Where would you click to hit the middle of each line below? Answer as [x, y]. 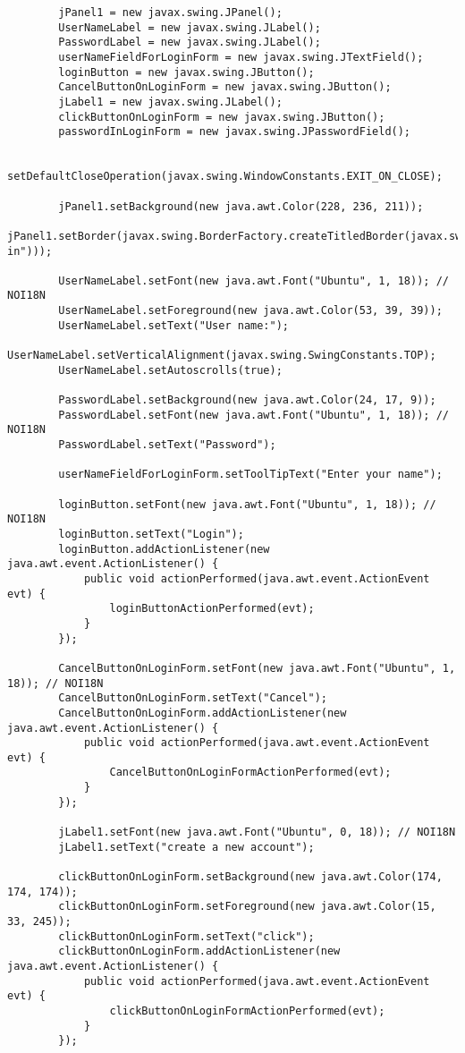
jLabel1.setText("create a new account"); [186, 847]
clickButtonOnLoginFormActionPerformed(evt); [247, 1011]
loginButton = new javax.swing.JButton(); [186, 72]
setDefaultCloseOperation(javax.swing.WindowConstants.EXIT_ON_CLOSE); [225, 177]
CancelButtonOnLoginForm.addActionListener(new [203, 713]
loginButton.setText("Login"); [151, 534]
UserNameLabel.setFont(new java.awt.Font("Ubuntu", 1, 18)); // [254, 280]
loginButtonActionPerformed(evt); [212, 609]
